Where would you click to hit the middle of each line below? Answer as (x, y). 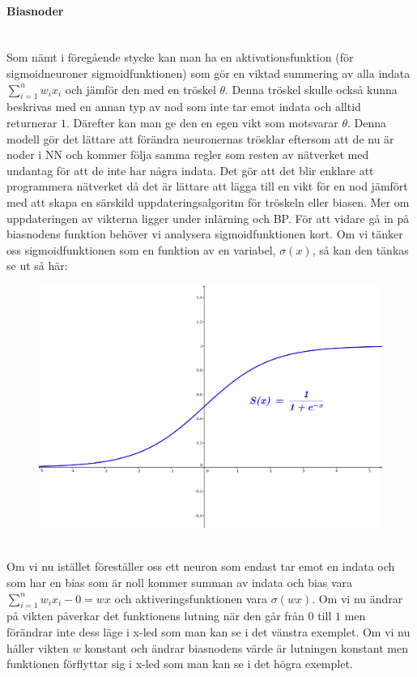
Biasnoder (35, 10)
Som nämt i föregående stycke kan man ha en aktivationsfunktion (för (180, 57)
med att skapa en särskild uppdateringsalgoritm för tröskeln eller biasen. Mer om (208, 201)
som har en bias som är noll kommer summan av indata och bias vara (180, 583)
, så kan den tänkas (360, 249)
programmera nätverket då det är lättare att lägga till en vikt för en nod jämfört (207, 186)
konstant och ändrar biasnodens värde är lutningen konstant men (246, 647)
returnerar (32, 122)
